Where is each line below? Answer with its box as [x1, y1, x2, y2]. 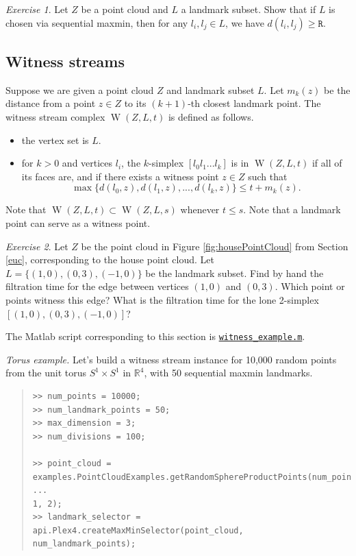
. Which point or [275, 279, 345, 293]
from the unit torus [5, 365, 87, 380]
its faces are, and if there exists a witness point [21, 169, 219, 183]
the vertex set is [21, 132, 89, 147]
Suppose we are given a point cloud [5, 82, 154, 97]
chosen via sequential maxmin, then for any [5, 15, 188, 29]
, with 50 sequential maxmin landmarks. [144, 365, 313, 380]
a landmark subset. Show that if [181, 2, 316, 16]
